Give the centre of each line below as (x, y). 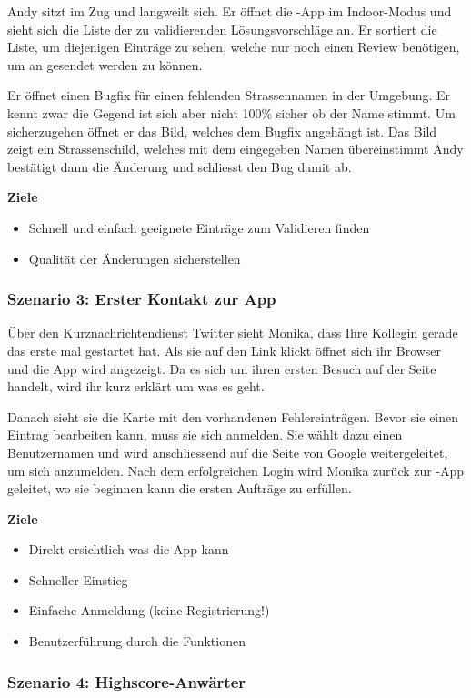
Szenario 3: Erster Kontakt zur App (142, 299)
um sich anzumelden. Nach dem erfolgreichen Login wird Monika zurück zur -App (236, 470)
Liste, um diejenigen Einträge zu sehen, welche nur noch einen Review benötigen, (234, 47)
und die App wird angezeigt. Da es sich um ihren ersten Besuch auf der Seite (222, 368)
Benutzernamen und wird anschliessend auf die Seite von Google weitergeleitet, (228, 452)
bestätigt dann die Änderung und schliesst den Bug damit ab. (180, 166)
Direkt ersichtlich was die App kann (129, 549)
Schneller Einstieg (78, 579)
